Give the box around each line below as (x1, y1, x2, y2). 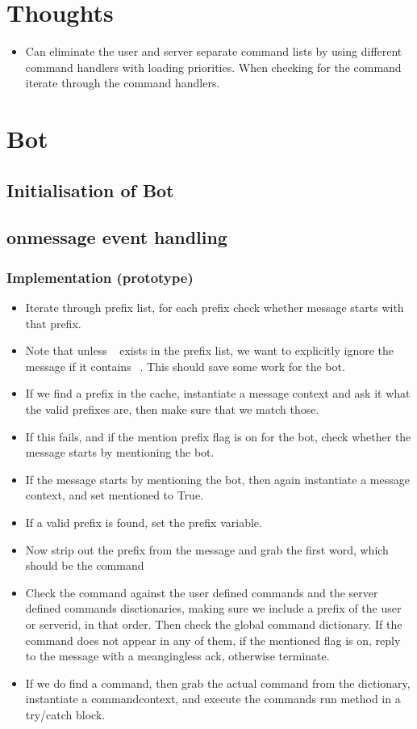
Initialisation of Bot (6, 177, 174, 202)
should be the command (25, 557, 144, 574)
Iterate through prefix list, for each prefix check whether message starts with (25, 299, 404, 316)
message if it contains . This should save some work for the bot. (25, 357, 345, 374)
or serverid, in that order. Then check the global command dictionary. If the (25, 615, 402, 632)
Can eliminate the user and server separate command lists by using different (25, 43, 402, 60)
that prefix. (25, 314, 81, 331)
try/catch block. (25, 706, 106, 723)
